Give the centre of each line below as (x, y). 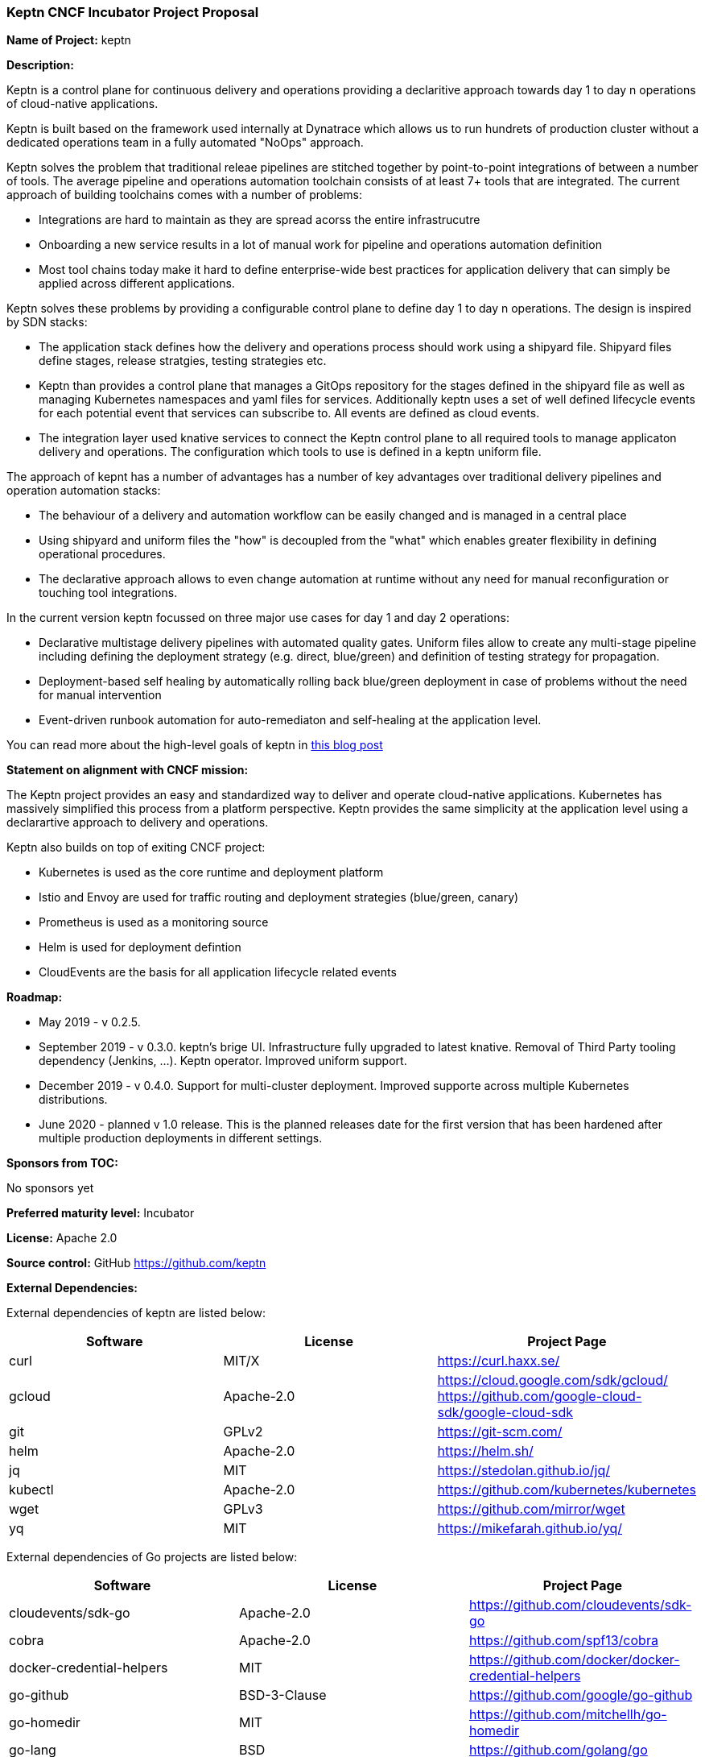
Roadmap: (35, 997)
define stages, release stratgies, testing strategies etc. (183, 361)
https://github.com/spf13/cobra (563, 1641)
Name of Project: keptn (69, 40)
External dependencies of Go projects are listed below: (152, 1557)
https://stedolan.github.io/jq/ (524, 1471)
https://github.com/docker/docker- (574, 1660)
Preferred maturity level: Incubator (101, 1213)
